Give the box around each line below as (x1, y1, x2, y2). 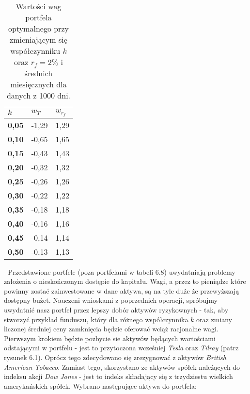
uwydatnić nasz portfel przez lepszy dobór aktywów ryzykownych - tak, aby (4, 305, 229, 315)
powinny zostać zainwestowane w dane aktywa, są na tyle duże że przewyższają (4, 285, 239, 295)
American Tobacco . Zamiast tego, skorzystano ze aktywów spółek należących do (4, 361, 240, 372)
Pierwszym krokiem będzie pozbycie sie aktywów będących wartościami (4, 333, 216, 343)
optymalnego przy (8, 23, 69, 34)
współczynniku (10, 45, 61, 56)
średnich (24, 67, 53, 79)
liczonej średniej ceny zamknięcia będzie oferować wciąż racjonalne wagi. (4, 324, 219, 334)
